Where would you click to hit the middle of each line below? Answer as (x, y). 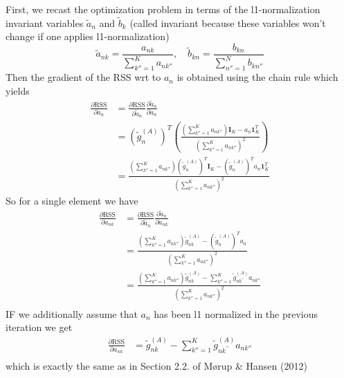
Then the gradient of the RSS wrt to (83, 77)
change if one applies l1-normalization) (88, 36)
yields (18, 90)
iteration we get (39, 327)
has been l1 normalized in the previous (236, 313)
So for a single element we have (72, 200)
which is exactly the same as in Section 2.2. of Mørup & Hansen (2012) (156, 366)
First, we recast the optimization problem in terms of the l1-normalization (163, 9)
